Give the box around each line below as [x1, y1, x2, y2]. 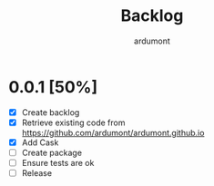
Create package [21, 147, 83, 158]
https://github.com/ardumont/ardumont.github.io [21, 127, 205, 138]
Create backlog [21, 106, 80, 118]
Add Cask [21, 137, 59, 148]
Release [21, 168, 52, 178]
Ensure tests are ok [21, 157, 95, 168]
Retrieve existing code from [21, 117, 126, 128]
